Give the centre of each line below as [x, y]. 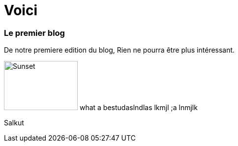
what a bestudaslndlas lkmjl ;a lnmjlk [138, 108]
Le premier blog [34, 33]
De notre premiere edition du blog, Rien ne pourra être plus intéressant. [119, 50]
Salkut [14, 123]
